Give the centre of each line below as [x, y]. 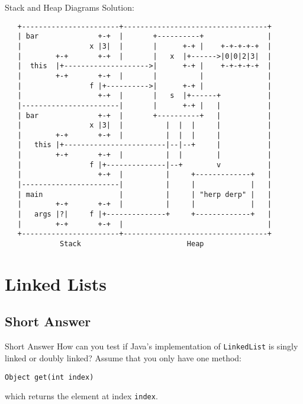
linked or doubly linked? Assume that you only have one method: [123, 357]
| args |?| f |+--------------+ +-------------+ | [145, 214]
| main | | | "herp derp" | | [145, 194]
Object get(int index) [49, 377]
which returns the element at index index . [81, 396]
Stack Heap [132, 244]
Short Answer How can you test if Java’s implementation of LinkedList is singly [151, 346]
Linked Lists [56, 283]
